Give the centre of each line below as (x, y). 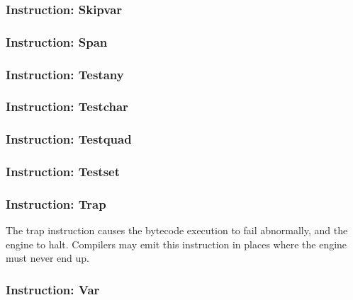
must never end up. (47, 258)
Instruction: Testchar (67, 106)
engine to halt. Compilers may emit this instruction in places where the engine (176, 244)
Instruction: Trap (56, 203)
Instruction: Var (53, 289)
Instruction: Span (57, 41)
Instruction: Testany (65, 74)
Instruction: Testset (63, 172)
